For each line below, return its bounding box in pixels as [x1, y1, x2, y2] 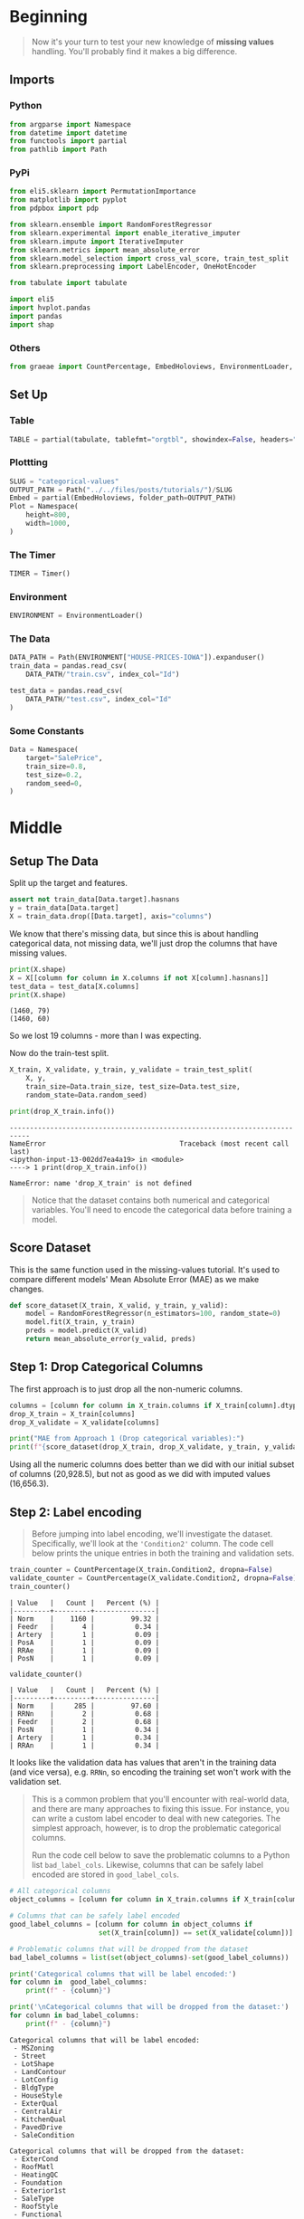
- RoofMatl [13, 2162, 54, 2171]
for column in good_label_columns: [9, 1977, 147, 1987]
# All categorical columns [9, 1887, 111, 1896]
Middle [9, 817, 63, 838]
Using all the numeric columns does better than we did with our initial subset [9, 1459, 295, 1470]
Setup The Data [9, 853, 100, 869]
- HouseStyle [13, 2090, 63, 2100]
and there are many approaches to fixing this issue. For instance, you [31, 1804, 290, 1814]
